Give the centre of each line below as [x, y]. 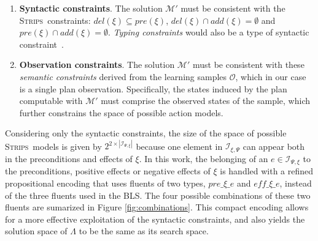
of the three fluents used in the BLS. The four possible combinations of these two [158, 195]
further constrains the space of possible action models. [121, 112]
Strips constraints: [55, 20]
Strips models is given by [53, 146]
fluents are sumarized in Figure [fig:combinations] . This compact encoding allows [157, 207]
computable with [51, 101]
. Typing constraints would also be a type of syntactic [209, 32]
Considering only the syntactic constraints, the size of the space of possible [146, 133]
